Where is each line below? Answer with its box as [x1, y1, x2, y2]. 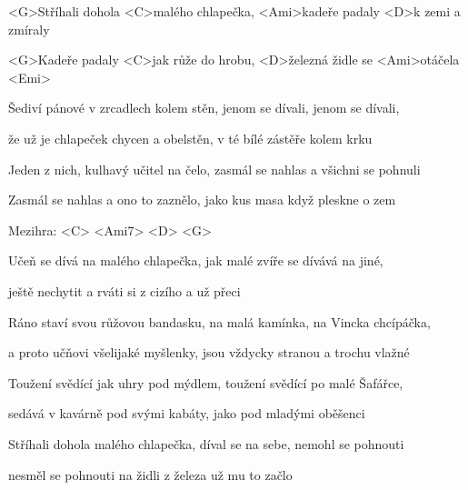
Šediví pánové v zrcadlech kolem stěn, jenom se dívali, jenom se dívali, [8, 98, 400, 117]
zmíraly [8, 19, 50, 38]
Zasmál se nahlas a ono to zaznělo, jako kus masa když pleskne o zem [8, 190, 396, 209]
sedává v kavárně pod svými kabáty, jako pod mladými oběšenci [8, 404, 365, 423]
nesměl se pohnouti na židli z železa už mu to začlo [8, 465, 293, 484]
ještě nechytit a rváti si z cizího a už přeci [8, 281, 241, 300]
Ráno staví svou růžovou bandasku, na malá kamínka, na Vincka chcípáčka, [8, 312, 431, 331]
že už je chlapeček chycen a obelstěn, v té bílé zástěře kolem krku [8, 128, 373, 147]
